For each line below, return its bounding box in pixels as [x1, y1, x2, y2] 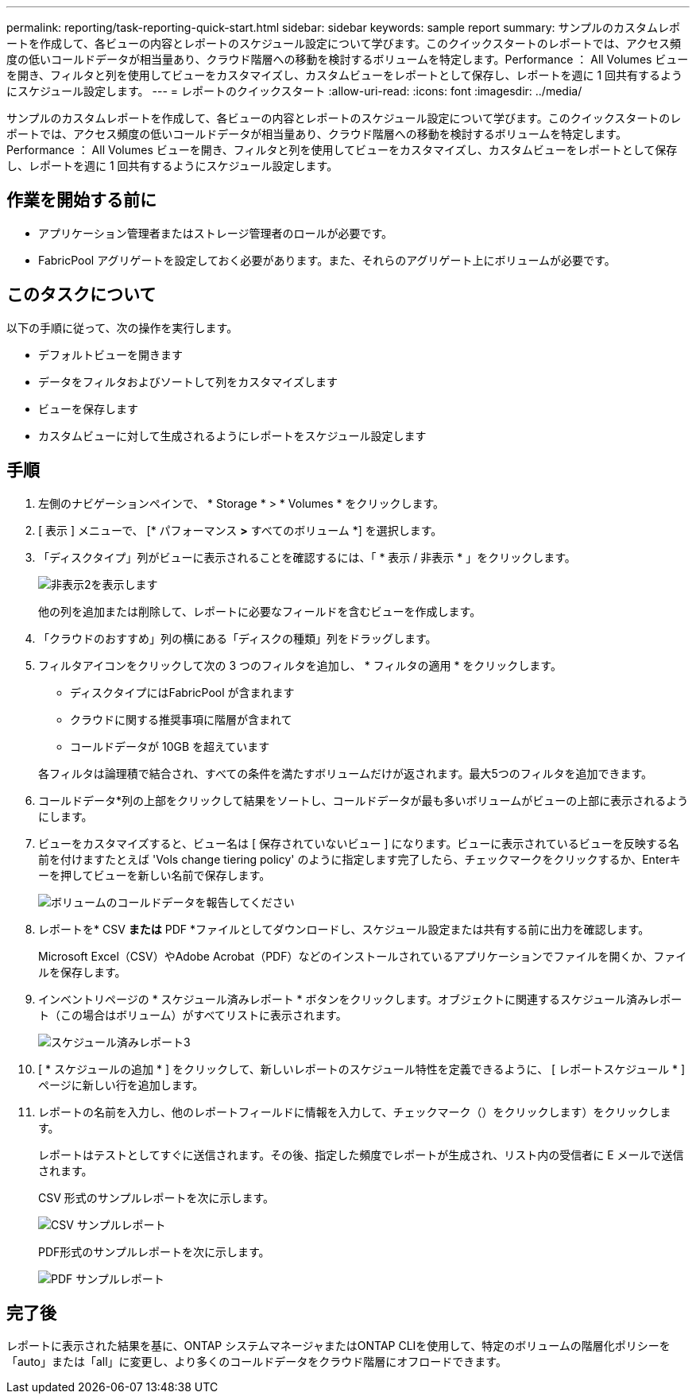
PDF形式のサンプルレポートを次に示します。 [38, 1244, 270, 1259]
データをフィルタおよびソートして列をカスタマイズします [38, 374, 338, 389]
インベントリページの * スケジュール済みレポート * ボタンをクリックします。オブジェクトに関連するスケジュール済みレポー [38, 992, 682, 1006]
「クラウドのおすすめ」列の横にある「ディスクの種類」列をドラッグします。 [38, 631, 437, 645]
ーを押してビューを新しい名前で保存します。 [38, 868, 271, 882]
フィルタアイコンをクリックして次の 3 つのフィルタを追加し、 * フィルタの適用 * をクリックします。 [38, 658, 562, 672]
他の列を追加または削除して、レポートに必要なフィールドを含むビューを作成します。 [38, 604, 481, 618]
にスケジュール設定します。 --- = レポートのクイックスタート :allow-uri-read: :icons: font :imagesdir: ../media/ [6, 84, 582, 98]
